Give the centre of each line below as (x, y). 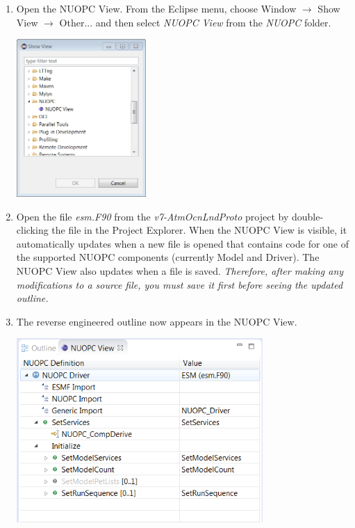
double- (307, 216)
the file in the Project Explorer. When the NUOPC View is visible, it (199, 230)
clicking (32, 230)
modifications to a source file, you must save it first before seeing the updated (180, 284)
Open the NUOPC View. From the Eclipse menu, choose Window (156, 8)
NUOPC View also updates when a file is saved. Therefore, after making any (180, 270)
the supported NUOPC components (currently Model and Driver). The (168, 257)
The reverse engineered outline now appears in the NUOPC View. (157, 321)
